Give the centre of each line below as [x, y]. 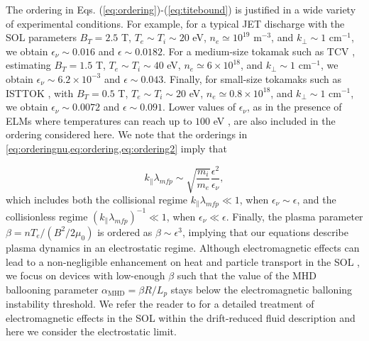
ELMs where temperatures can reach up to [99, 120]
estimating [28, 65]
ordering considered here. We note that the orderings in [127, 134]
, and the [316, 199]
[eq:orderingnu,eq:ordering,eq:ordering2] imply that [116, 148]
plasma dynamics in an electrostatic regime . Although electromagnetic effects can [183, 247]
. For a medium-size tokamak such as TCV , [259, 51]
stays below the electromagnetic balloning [261, 289]
